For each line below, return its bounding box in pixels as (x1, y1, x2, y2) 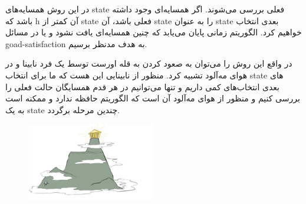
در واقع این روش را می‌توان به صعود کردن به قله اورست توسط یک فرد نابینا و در (5, 57, 292, 70)
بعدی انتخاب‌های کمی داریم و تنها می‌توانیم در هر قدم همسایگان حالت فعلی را (5, 80, 279, 93)
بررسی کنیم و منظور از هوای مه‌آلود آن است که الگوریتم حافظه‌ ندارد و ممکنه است (5, 92, 300, 104)
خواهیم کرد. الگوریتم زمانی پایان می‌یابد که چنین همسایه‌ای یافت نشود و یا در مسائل (5, 26, 302, 38)
